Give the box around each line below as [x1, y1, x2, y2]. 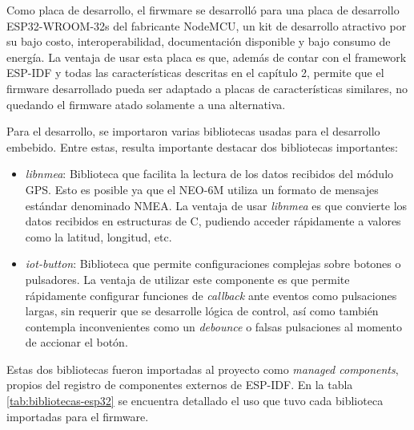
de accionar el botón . [25, 334, 128, 351]
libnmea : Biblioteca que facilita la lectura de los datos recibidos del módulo [25, 165, 394, 182]
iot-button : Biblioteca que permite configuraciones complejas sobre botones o [25, 255, 401, 272]
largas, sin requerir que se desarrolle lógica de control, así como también [25, 302, 379, 319]
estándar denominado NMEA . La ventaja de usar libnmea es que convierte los [25, 197, 408, 213]
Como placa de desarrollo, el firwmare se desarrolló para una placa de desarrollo [6, 2, 400, 18]
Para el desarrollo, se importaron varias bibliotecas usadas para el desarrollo [6, 123, 380, 140]
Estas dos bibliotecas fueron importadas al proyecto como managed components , [6, 360, 399, 377]
